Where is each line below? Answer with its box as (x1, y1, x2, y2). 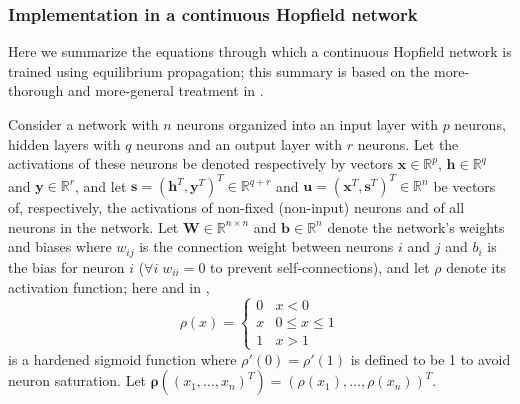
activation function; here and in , (8, 276, 210, 297)
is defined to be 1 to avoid (350, 348, 511, 369)
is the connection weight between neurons (139, 236, 394, 257)
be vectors (433, 175, 496, 196)
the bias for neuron (8, 256, 125, 277)
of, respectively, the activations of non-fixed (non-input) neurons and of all (8, 197, 465, 218)
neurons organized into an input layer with (176, 114, 438, 134)
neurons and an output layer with (136, 133, 343, 154)
